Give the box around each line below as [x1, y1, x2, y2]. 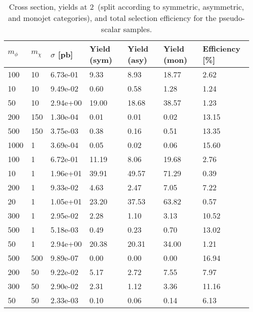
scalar [101, 23, 121, 35]
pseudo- [218, 12, 245, 23]
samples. [123, 23, 152, 35]
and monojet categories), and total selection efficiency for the [8, 12, 217, 23]
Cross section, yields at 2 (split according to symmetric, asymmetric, [9, 1, 244, 12]
